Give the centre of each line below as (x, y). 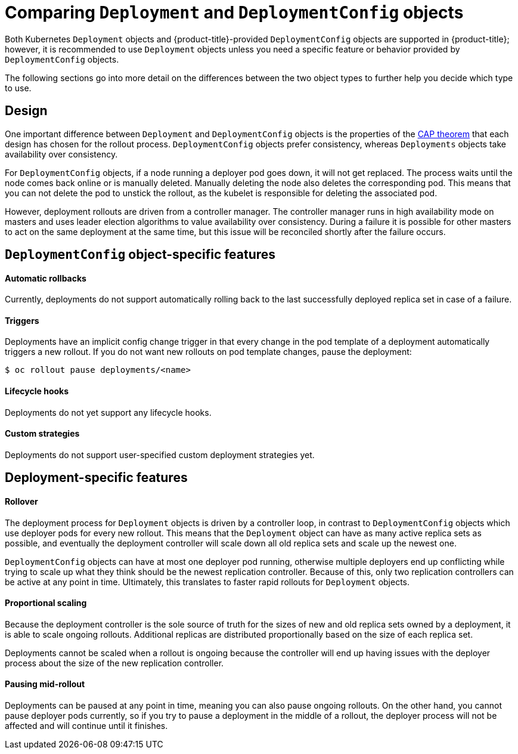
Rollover (21, 501)
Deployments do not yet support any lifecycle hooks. (108, 412)
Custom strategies (42, 434)
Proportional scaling (46, 603)
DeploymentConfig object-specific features (140, 255)
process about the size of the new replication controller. (114, 663)
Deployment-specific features (96, 478)
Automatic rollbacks (46, 278)
